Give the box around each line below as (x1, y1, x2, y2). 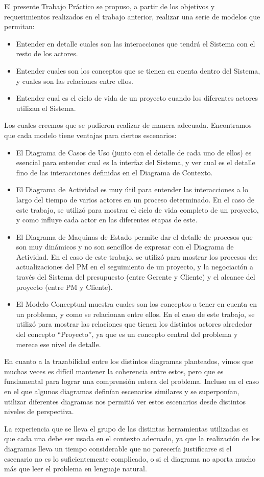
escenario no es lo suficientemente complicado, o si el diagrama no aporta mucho (4, 453, 256, 464)
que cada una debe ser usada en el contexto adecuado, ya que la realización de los (4, 433, 260, 444)
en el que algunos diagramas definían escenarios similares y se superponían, (4, 386, 239, 396)
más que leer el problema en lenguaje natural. (4, 463, 147, 474)
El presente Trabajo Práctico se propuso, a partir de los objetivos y (4, 1, 215, 11)
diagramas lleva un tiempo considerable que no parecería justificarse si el (4, 443, 232, 453)
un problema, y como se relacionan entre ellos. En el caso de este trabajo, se (16, 308, 255, 319)
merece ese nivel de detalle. (16, 338, 101, 349)
